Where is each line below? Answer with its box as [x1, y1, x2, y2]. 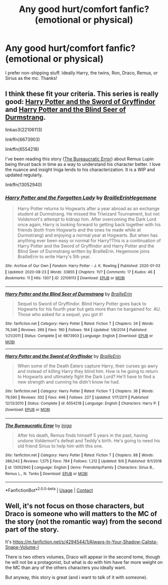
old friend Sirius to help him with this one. [17, 443, 103, 449]
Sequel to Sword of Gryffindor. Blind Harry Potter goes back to [17, 301, 146, 307]
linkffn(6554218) [5, 146, 39, 152]
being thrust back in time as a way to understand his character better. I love [5, 161, 161, 167]
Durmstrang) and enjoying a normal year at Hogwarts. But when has [17, 232, 158, 238]
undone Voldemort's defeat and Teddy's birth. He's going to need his [17, 437, 160, 443]
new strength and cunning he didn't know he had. [17, 378, 120, 385]
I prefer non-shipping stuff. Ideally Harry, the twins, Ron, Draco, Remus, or [5, 69, 158, 76]
